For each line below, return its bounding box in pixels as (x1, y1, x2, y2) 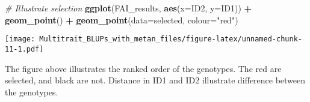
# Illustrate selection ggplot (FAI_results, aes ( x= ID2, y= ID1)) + (5, 2, 252, 14)
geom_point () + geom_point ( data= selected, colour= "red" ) (5, 13, 238, 26)
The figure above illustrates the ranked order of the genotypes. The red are (5, 62, 282, 74)
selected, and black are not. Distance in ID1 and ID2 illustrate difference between (5, 74, 306, 86)
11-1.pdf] (5, 44, 44, 53)
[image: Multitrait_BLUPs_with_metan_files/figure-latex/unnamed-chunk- (5, 35, 302, 44)
